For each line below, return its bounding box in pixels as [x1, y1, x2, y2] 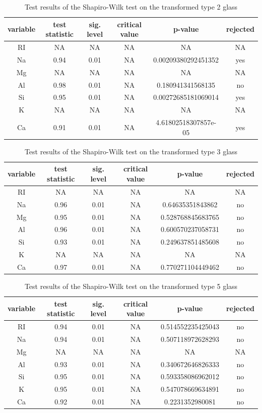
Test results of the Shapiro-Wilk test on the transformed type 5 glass [24, 280, 238, 291]
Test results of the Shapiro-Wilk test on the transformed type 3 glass [24, 146, 238, 156]
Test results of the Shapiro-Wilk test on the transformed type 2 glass [24, 2, 238, 12]
